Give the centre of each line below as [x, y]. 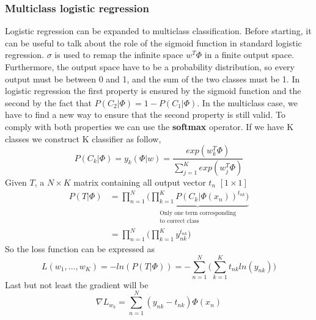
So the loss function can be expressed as [80, 249]
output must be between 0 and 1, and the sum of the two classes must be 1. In [152, 78]
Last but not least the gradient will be [77, 284]
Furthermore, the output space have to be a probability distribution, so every [150, 67]
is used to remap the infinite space [119, 55]
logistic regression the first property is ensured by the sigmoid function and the [153, 91]
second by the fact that [49, 102]
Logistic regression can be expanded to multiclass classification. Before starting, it [158, 31]
